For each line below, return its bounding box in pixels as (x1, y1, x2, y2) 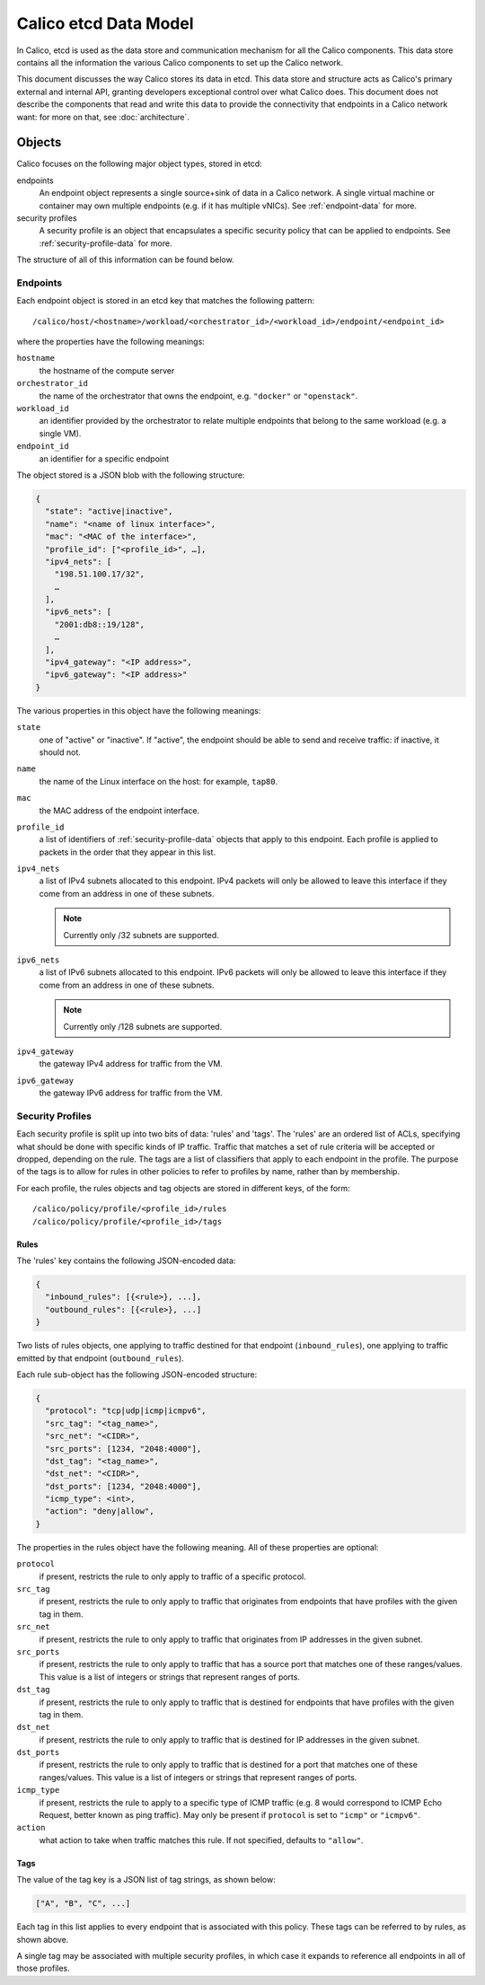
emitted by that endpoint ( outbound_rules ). (16, 1352, 184, 1364)
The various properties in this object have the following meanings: (16, 705, 261, 716)
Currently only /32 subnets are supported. (63, 929, 219, 940)
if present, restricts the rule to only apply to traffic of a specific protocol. (39, 1571, 306, 1582)
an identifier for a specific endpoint (39, 453, 170, 464)
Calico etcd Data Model (16, 13, 194, 33)
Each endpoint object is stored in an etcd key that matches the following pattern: (16, 295, 314, 306)
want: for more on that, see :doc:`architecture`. (16, 111, 190, 122)
